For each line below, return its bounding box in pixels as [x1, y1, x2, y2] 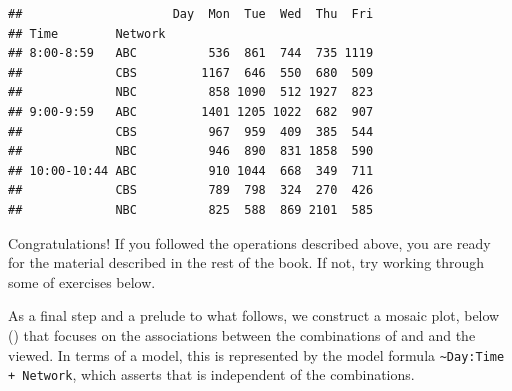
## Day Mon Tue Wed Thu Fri [8, 7, 374, 21]
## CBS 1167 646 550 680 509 [8, 65, 374, 80]
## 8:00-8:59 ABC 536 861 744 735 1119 [8, 46, 374, 61]
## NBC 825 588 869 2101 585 [8, 202, 374, 217]
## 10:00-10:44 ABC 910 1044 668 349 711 [8, 163, 374, 178]
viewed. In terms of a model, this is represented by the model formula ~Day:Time [8, 344, 505, 365]
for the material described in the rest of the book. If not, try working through [8, 252, 485, 273]
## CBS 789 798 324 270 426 [8, 183, 374, 198]
